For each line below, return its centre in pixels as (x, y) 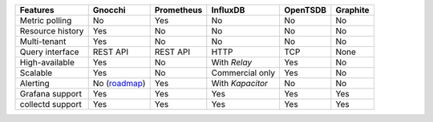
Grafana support (51, 94)
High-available (47, 62)
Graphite (352, 10)
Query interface (49, 52)
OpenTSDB (306, 10)
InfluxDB (228, 10)
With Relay (232, 62)
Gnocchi (109, 10)
